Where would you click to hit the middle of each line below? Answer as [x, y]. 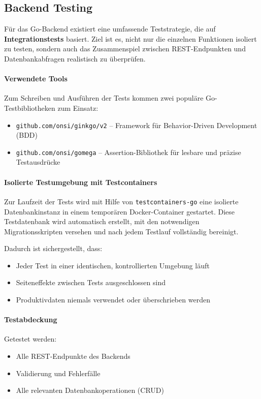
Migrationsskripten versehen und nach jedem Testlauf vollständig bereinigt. [121, 231]
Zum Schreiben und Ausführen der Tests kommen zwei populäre [104, 98]
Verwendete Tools [36, 79]
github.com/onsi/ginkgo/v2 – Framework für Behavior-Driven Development [137, 125]
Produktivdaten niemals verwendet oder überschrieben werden [113, 300]
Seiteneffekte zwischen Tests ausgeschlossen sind [91, 282]
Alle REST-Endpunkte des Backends [73, 356]
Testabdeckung [31, 319]
